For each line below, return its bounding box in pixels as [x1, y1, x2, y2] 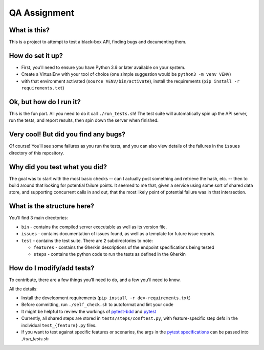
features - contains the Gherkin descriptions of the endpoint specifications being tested [33, 244, 215, 250]
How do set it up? [9, 51, 63, 60]
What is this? [9, 26, 50, 34]
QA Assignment [9, 7, 74, 18]
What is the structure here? [9, 202, 95, 210]
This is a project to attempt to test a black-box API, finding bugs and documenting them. [9, 39, 187, 45]
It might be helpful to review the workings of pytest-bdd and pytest [21, 308, 156, 314]
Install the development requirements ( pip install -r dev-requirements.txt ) [21, 295, 191, 301]
